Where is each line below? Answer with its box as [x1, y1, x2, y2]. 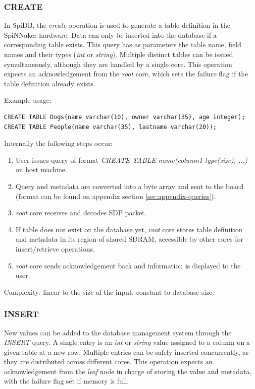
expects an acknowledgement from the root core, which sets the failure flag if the [4, 68, 248, 79]
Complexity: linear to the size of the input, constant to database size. [4, 286, 214, 297]
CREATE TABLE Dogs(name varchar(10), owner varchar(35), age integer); [4, 113, 245, 121]
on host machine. [15, 164, 67, 175]
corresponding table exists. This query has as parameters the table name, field [4, 39, 242, 50]
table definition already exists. [4, 78, 96, 88]
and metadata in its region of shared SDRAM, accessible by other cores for [15, 234, 244, 244]
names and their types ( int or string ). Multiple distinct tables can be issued [4, 49, 233, 59]
